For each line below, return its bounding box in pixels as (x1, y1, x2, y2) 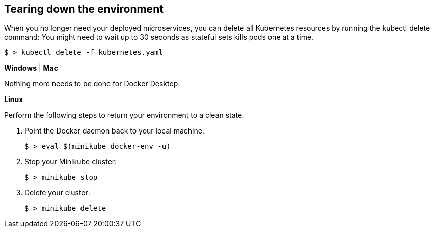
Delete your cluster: (24, 188, 90, 197)
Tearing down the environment (4, 3, 164, 15)
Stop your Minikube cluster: (24, 157, 117, 167)
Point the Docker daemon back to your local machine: (24, 126, 204, 136)
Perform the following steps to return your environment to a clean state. (4, 111, 245, 120)
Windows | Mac (4, 63, 58, 73)
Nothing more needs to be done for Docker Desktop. (4, 79, 180, 88)
